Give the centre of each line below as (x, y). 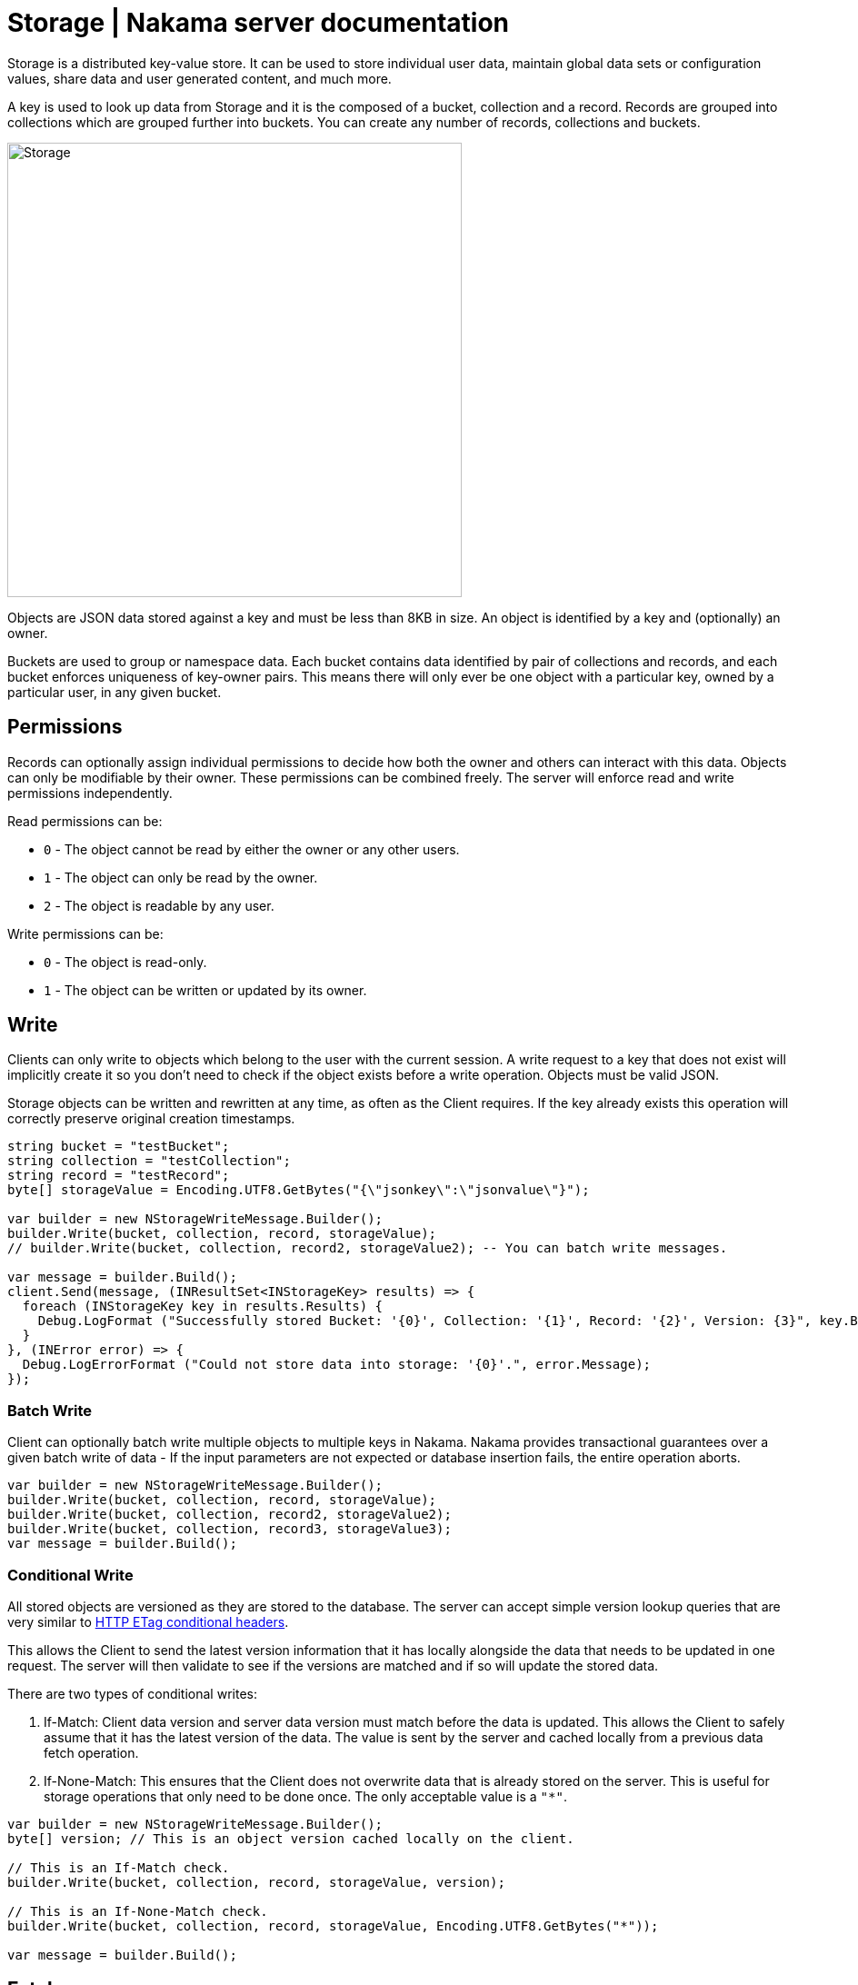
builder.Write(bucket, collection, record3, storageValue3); (229, 1529)
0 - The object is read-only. (125, 962)
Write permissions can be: (85, 933)
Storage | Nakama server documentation (259, 23)
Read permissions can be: (85, 821)
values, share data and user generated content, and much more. (200, 78)
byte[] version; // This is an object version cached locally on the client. (291, 1838)
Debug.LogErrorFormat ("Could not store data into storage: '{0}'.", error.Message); (337, 1365)
